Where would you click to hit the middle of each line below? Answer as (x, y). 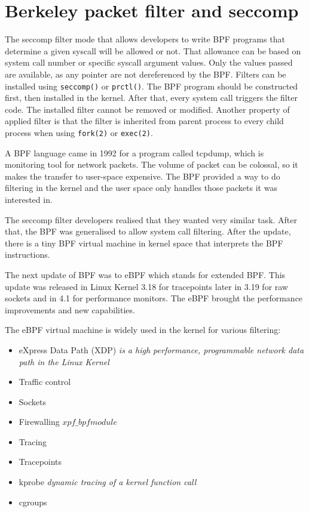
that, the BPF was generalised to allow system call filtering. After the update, (148, 231)
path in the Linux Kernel (64, 361)
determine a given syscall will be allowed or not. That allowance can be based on (153, 50)
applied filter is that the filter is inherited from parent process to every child (144, 121)
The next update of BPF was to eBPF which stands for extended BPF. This (145, 274)
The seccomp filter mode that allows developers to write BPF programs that (145, 39)
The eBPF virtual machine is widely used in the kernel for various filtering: (143, 330)
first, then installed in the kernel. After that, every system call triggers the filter (151, 98)
